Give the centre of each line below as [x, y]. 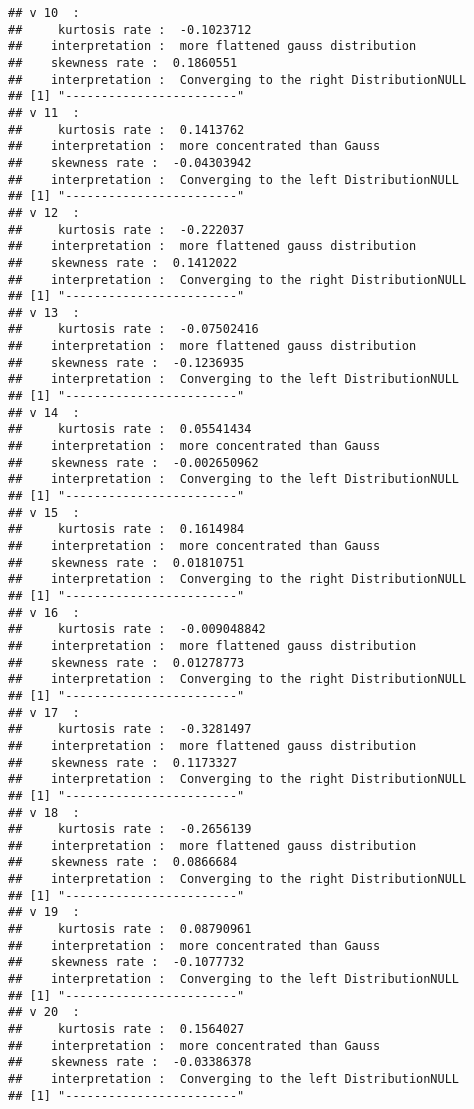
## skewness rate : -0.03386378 [130, 1062]
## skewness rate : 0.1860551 [123, 62]
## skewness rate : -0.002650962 [133, 462]
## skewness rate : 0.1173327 [123, 762]
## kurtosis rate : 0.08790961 [130, 929]
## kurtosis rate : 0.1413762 [126, 129]
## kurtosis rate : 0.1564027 [126, 1029]
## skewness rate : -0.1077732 [126, 962]
